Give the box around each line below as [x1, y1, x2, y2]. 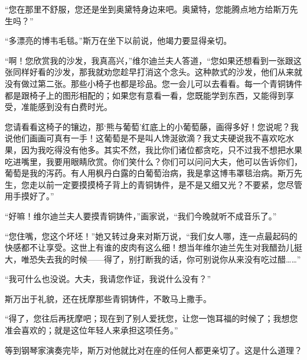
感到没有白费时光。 [37, 100, 112, 113]
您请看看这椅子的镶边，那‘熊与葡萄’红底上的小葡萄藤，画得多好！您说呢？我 [5, 120, 299, 132]
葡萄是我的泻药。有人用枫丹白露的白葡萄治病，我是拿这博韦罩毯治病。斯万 [5, 167, 294, 179]
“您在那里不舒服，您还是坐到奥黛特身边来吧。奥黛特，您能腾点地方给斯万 [5, 3, 290, 15]
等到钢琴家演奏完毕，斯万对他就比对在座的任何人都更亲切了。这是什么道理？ [5, 343, 302, 356]
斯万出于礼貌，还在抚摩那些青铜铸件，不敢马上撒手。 [5, 292, 211, 304]
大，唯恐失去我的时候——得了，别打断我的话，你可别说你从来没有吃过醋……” [5, 252, 301, 265]
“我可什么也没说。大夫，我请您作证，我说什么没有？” [5, 273, 211, 285]
